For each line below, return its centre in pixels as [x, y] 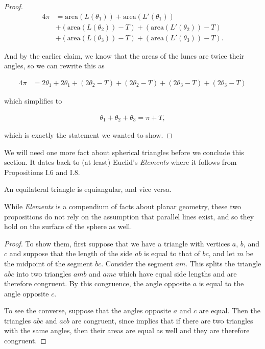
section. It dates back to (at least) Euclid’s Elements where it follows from [121, 162]
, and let [222, 253]
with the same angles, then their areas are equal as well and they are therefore [127, 330]
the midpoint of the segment [49, 263]
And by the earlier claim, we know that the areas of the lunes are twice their [124, 55]
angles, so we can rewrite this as [54, 66]
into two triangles [44, 273]
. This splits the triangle [223, 263]
